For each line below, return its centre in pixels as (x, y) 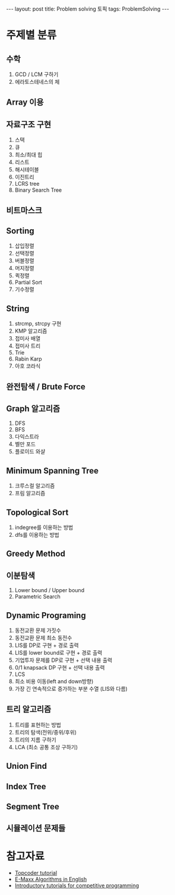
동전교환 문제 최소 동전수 (43, 638)
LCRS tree (27, 184)
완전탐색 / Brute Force (46, 387)
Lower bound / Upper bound (50, 590)
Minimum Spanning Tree (52, 470)
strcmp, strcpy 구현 (38, 324)
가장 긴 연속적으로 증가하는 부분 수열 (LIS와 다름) (71, 689)
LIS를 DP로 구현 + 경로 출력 (47, 645)
